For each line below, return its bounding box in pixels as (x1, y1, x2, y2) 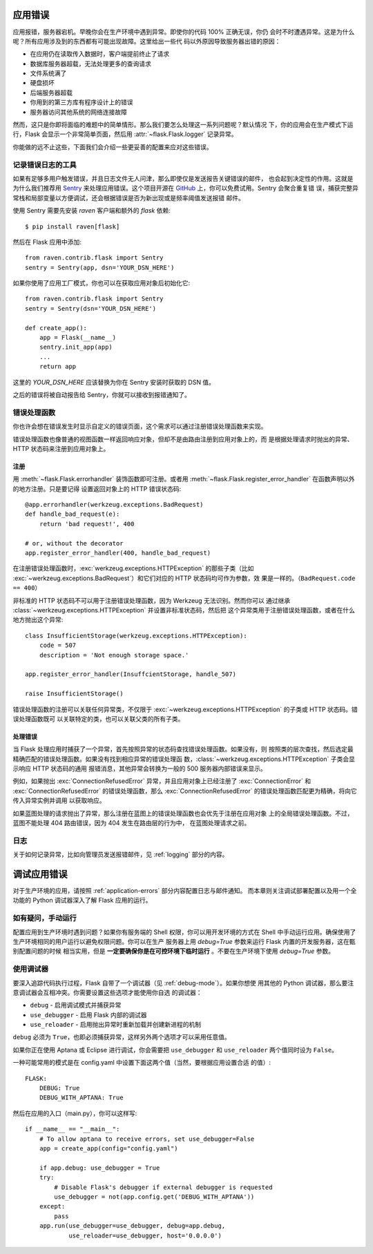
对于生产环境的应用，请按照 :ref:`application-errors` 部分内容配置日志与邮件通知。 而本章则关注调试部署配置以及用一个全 (12, 887, 357, 895)
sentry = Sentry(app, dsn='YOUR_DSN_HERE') (25, 263, 175, 271)
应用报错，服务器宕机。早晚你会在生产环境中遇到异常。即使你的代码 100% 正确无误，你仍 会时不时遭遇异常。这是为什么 (12, 28, 355, 36)
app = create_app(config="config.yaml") (39, 1144, 179, 1152)
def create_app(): (25, 324, 88, 331)
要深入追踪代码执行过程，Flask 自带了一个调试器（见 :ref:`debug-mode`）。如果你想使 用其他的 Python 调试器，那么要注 (12, 978, 354, 987)
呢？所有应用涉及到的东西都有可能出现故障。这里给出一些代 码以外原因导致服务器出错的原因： (12, 37, 281, 45)
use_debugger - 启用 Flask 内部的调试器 (30, 1010, 147, 1019)
